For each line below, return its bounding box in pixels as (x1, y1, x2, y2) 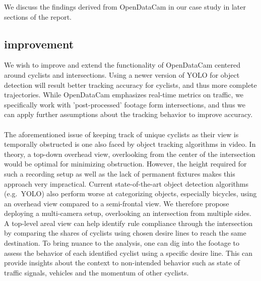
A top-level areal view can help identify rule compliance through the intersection (4, 217, 253, 228)
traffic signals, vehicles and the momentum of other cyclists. (4, 267, 189, 277)
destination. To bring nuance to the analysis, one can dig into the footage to (4, 238, 239, 248)
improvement (4, 36, 74, 51)
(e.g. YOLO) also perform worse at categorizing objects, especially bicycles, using (4, 188, 257, 199)
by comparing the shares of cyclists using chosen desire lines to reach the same (4, 228, 246, 238)
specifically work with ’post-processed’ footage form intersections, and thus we (4, 99, 246, 109)
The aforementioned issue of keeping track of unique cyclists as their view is (4, 129, 239, 139)
